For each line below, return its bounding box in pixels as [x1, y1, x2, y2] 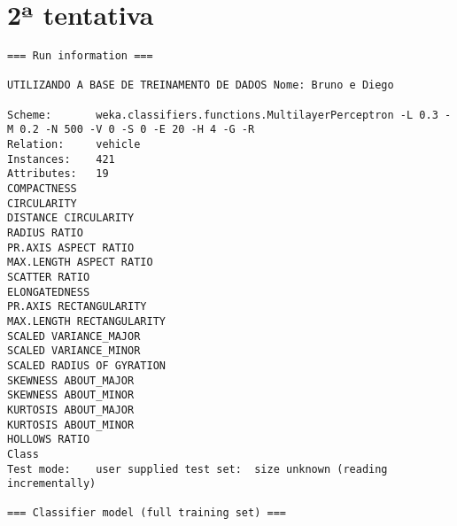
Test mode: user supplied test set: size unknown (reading [7, 462, 388, 476]
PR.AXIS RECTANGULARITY [7, 300, 147, 313]
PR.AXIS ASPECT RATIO [7, 241, 135, 254]
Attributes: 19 [7, 167, 109, 181]
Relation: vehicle [7, 138, 141, 151]
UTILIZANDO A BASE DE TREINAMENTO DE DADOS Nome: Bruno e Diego [7, 79, 394, 92]
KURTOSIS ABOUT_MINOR [7, 418, 135, 431]
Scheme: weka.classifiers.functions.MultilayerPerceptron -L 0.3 [7, 108, 438, 121]
